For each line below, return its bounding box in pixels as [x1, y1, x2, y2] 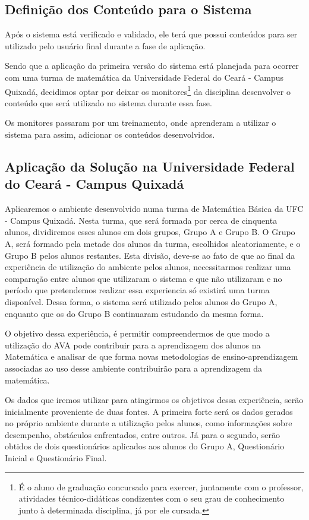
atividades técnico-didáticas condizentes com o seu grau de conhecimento [18, 492, 285, 505]
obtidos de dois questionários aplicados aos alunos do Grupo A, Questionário [5, 440, 285, 452]
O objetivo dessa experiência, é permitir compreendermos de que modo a [5, 327, 270, 340]
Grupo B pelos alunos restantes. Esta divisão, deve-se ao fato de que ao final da [5, 249, 295, 261]
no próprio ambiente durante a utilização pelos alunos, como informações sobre [5, 417, 292, 429]
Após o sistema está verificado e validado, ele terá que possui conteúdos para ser [5, 28, 298, 40]
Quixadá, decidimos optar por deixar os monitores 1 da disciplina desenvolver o [5, 83, 291, 97]
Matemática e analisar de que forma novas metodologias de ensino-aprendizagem [5, 350, 298, 363]
